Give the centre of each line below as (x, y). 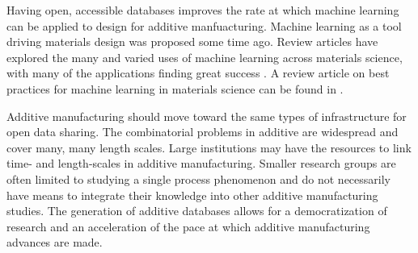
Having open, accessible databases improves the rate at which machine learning (203, 10)
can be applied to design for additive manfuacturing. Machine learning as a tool (204, 25)
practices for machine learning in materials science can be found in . (175, 88)
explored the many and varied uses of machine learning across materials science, (205, 57)
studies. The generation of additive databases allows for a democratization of (197, 211)
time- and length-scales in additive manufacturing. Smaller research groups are (201, 163)
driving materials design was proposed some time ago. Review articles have (192, 41)
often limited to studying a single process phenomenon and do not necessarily (198, 178)
